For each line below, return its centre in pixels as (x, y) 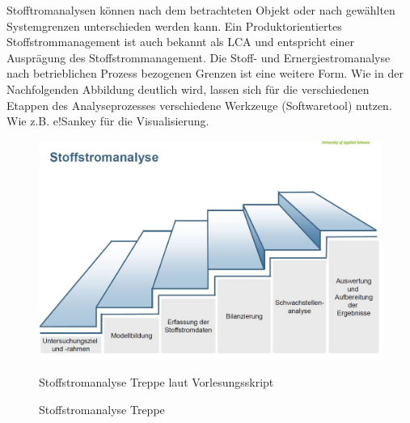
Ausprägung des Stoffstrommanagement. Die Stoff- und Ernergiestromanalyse (199, 57)
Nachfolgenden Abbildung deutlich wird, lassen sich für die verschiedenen (188, 89)
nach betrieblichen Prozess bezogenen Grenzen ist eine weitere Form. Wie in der (205, 73)
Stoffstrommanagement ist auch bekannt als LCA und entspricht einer (180, 42)
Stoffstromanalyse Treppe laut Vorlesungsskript (156, 382)
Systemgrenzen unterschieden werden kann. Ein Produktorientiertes (174, 25)
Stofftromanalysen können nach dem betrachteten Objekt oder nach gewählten (201, 10)
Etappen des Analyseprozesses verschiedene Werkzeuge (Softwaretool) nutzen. (199, 105)
